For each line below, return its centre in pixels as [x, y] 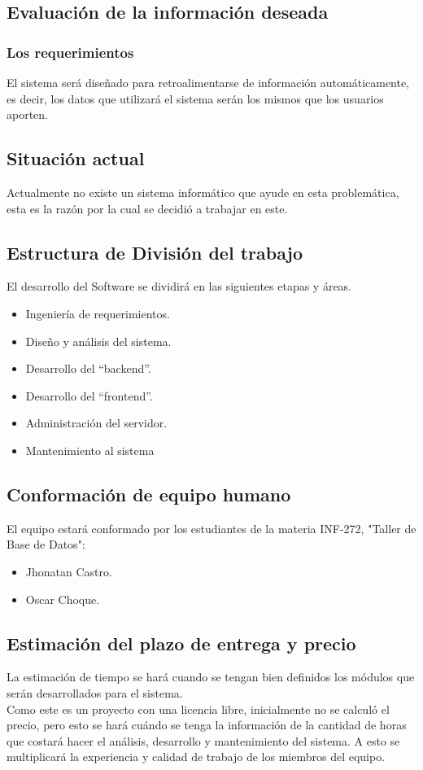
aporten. [28, 114]
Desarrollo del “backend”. [88, 368]
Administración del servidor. [96, 423]
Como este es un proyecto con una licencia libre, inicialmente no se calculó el [198, 709]
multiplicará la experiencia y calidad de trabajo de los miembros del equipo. [196, 757]
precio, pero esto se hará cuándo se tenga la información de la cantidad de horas [207, 725]
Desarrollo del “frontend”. [89, 395]
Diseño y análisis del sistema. [98, 341]
